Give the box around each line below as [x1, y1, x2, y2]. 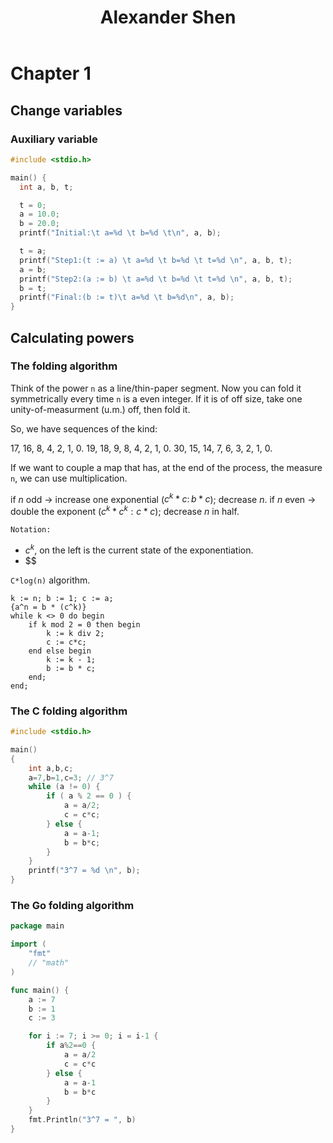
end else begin [28, 646, 92, 656]
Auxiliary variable [10, 132, 98, 146]
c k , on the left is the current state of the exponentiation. [24, 542, 254, 556]
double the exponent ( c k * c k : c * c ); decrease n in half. [10, 504, 240, 518]
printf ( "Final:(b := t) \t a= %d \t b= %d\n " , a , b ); [19, 292, 235, 303]
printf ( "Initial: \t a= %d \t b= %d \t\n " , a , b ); [19, 228, 222, 238]
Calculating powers [10, 329, 135, 346]
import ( [10, 939, 47, 950]
